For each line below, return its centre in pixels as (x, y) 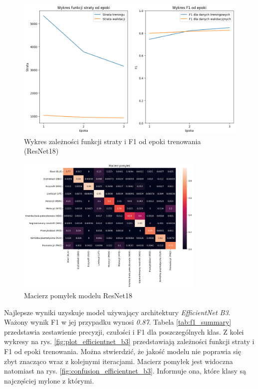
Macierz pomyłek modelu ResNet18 (78, 295)
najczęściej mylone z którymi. (49, 380)
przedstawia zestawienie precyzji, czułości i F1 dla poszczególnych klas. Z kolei (124, 331)
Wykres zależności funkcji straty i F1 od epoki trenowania (113, 141)
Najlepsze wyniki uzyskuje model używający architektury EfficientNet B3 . (117, 312)
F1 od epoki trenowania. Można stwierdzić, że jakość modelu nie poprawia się (123, 351)
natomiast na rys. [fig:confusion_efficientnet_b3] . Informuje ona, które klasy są (125, 371)
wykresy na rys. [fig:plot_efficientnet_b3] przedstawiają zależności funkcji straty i (129, 341)
